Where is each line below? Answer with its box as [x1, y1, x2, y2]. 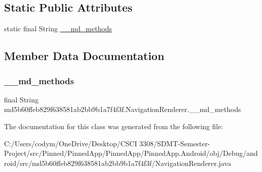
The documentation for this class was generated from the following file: [4, 121, 223, 131]
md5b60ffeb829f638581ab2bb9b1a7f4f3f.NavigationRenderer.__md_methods [4, 104, 241, 114]
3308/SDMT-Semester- [139, 138, 210, 148]
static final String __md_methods [4, 23, 112, 34]
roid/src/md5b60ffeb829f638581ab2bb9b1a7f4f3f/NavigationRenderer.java [4, 157, 231, 168]
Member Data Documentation [4, 48, 165, 64]
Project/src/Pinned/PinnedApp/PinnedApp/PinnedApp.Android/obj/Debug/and [4, 148, 258, 158]
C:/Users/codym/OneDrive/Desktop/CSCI [4, 138, 137, 148]
